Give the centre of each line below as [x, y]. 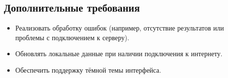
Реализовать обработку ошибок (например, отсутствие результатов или [120, 28]
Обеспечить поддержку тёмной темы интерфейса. [88, 70]
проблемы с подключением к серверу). [72, 37]
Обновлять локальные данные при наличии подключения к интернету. [119, 54]
